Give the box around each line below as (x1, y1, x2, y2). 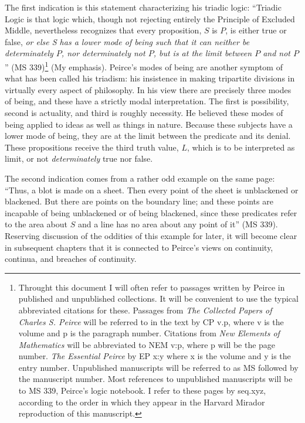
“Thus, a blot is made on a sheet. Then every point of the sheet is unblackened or (5, 183, 299, 196)
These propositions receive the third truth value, (5, 141, 179, 153)
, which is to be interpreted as (187, 141, 295, 153)
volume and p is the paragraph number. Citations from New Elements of (18, 327, 280, 339)
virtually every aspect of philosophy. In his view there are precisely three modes (5, 83, 292, 95)
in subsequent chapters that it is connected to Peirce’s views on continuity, (5, 241, 273, 253)
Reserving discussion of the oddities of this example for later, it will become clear (5, 229, 297, 241)
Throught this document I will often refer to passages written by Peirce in (18, 281, 285, 293)
